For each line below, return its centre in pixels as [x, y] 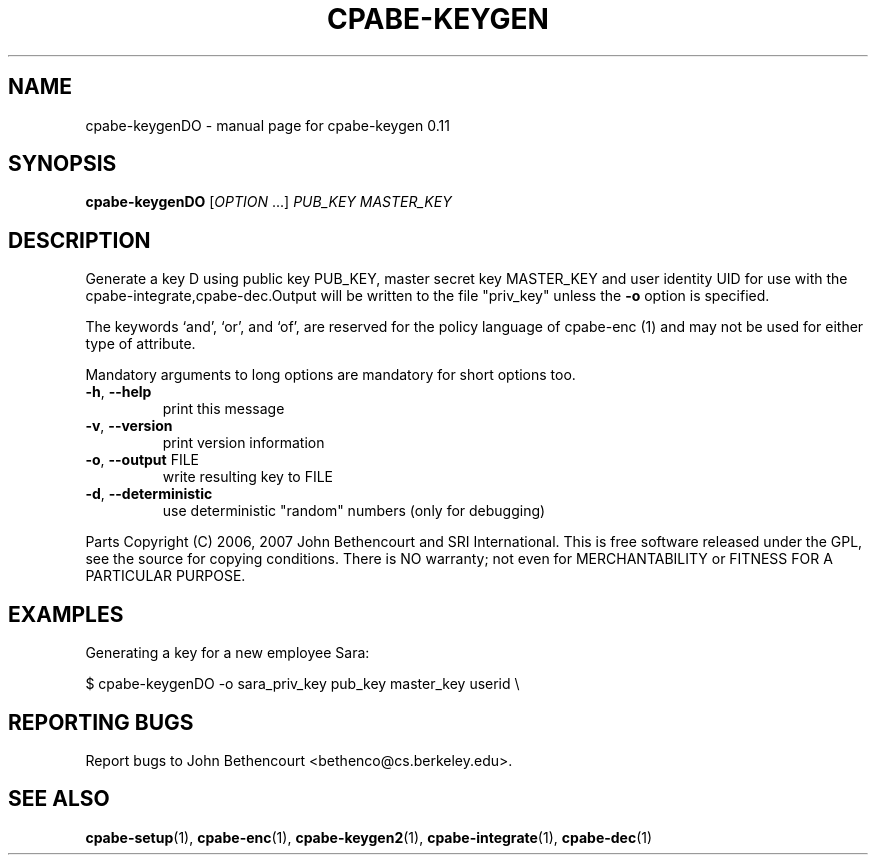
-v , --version [129, 426]
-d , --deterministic [149, 494]
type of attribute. [140, 344]
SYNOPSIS [62, 164]
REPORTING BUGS [101, 722]
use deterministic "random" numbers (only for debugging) [354, 511]
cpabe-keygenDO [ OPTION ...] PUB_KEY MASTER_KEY [268, 202]
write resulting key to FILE [248, 477]
